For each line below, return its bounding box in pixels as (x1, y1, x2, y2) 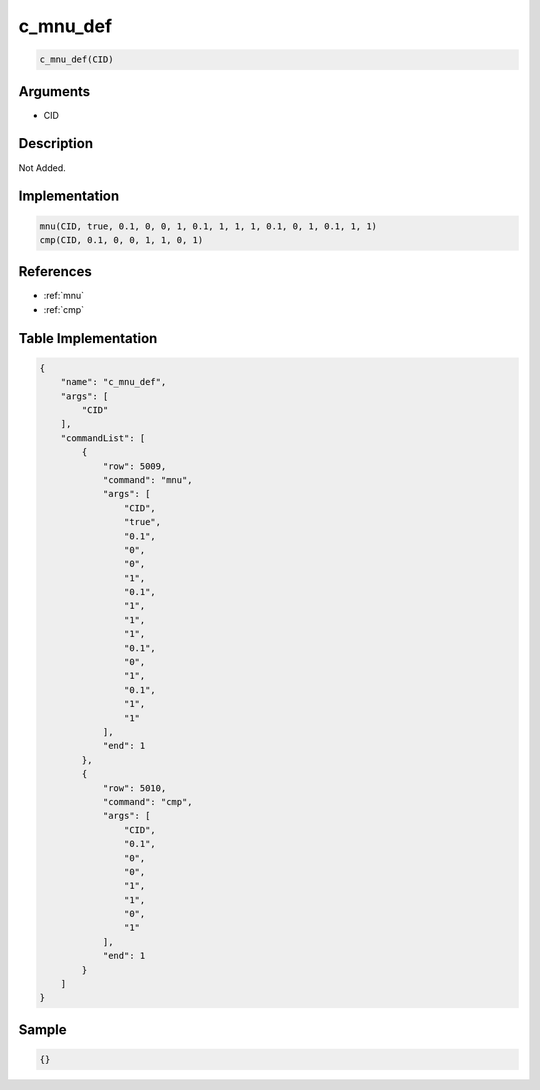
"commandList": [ (60, 432, 146, 444)
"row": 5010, (102, 782, 167, 794)
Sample (18, 1021, 67, 1038)
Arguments (18, 83, 91, 100)
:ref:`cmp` (43, 303, 85, 315)
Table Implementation (18, 330, 158, 347)
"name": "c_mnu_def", (60, 376, 167, 388)
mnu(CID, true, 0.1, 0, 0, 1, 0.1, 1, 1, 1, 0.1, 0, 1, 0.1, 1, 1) (39, 220, 378, 232)
